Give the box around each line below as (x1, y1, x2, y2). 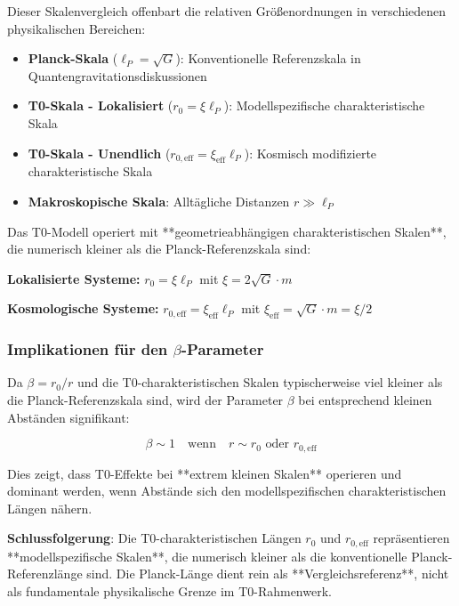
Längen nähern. (7, 498, 93, 517)
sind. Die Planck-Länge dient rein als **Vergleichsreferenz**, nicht (86, 564, 449, 583)
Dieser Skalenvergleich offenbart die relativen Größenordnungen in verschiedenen (7, 2, 447, 20)
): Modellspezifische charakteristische (223, 96, 425, 115)
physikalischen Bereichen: (7, 19, 146, 37)
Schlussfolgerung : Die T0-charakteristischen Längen (7, 529, 302, 547)
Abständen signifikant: (7, 408, 130, 426)
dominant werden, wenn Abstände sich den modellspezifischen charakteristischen (7, 481, 447, 500)
